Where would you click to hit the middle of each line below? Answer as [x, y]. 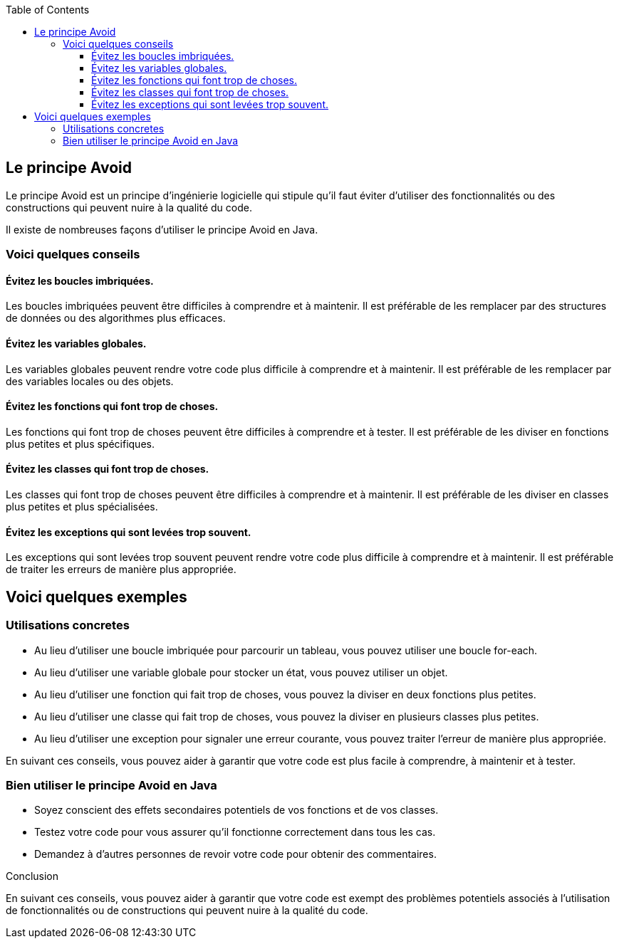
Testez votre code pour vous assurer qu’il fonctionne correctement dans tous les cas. [235, 832]
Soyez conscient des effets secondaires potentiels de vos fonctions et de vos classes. [236, 810]
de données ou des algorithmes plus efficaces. [116, 318]
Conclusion [32, 876]
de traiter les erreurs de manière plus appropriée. [121, 570]
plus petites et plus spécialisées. [82, 507]
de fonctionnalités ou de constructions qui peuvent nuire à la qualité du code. [187, 911]
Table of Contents [48, 10]
